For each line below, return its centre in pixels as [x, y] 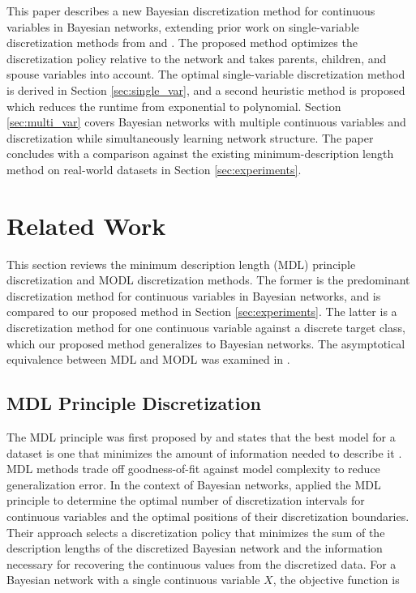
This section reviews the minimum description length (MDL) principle [181, 264]
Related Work [86, 225]
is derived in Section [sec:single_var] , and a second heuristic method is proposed [206, 90]
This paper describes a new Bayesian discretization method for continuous [191, 11]
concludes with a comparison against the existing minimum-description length [200, 154]
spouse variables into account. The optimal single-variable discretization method [206, 74]
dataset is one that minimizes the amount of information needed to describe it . [204, 452]
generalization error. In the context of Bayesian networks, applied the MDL [194, 484]
